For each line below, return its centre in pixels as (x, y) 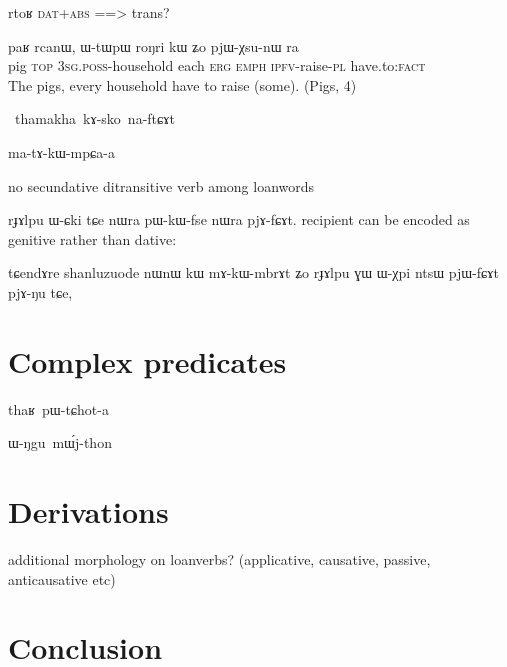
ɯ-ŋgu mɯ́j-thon (60, 442)
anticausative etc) (62, 578)
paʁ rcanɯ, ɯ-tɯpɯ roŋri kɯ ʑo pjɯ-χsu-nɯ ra (153, 45)
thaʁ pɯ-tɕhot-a (58, 408)
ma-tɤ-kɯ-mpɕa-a (61, 151)
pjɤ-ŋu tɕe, (40, 291)
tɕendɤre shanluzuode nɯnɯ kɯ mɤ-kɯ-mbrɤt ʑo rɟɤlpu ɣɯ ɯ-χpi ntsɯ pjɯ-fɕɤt (253, 272)
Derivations (88, 511)
